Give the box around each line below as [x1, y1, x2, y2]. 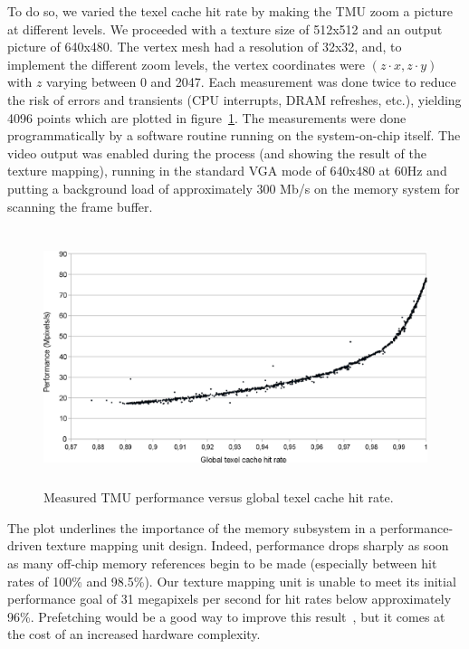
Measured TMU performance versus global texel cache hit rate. [43, 488, 394, 507]
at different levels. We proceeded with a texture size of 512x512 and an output [7, 19, 443, 38]
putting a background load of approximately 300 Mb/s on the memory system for [7, 178, 460, 197]
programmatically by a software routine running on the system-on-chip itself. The [7, 126, 461, 145]
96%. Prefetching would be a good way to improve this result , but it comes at [7, 606, 445, 625]
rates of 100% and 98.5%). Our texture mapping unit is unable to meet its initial [7, 571, 456, 590]
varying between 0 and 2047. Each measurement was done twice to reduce [46, 72, 456, 91]
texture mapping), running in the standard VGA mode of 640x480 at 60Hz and [7, 161, 447, 180]
